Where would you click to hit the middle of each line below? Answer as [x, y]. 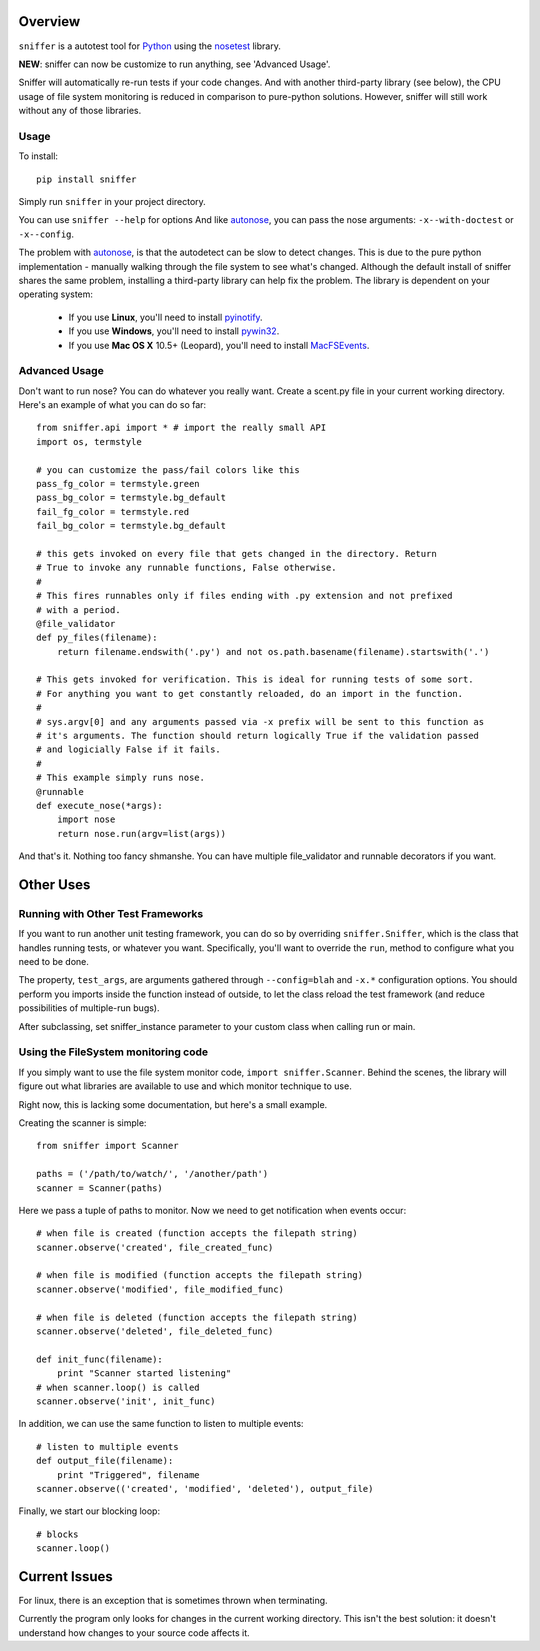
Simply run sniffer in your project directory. [112, 201]
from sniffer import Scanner [107, 1146]
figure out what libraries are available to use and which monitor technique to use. [185, 1086]
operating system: [56, 294]
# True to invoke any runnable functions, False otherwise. [186, 568]
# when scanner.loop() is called [118, 1387]
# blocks [57, 1534]
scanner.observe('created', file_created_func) [155, 1247]
